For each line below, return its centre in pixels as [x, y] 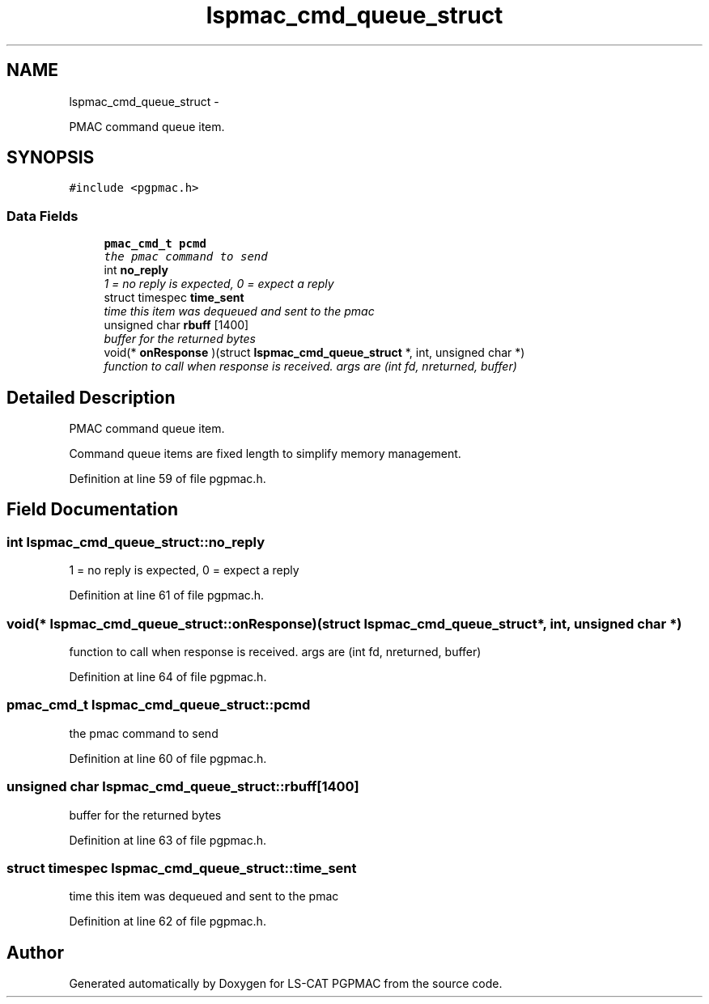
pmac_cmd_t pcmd [155, 244]
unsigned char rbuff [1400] [176, 325]
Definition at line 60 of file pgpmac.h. [168, 758]
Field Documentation [92, 510]
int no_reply [136, 270]
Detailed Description [91, 397]
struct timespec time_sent [174, 298]
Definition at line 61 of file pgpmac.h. [167, 595]
